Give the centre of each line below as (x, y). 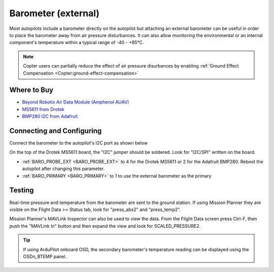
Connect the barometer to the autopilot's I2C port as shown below (79, 143)
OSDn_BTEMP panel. (45, 256)
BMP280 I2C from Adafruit (50, 116)
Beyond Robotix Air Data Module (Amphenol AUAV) (76, 102)
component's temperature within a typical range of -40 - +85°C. (77, 43)
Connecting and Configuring (56, 131)
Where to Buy (31, 90)
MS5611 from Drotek (43, 109)
